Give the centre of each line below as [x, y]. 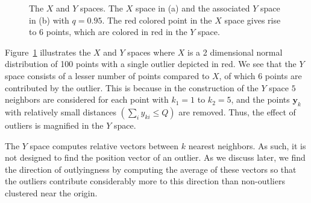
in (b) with [49, 20]
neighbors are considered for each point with [87, 99]
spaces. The [102, 8]
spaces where [151, 52]
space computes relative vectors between [104, 145]
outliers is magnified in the [54, 125]
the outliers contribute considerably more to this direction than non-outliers [145, 181]
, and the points [260, 99]
